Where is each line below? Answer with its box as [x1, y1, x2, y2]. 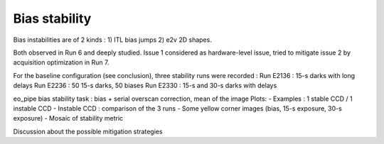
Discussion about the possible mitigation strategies [13, 127, 163, 135]
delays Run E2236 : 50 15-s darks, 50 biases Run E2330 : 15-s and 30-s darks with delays [13, 82, 277, 90]
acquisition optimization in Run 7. [13, 58, 110, 67]
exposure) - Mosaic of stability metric [13, 114, 124, 123]
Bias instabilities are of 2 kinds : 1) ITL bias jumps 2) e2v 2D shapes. [13, 35, 213, 44]
